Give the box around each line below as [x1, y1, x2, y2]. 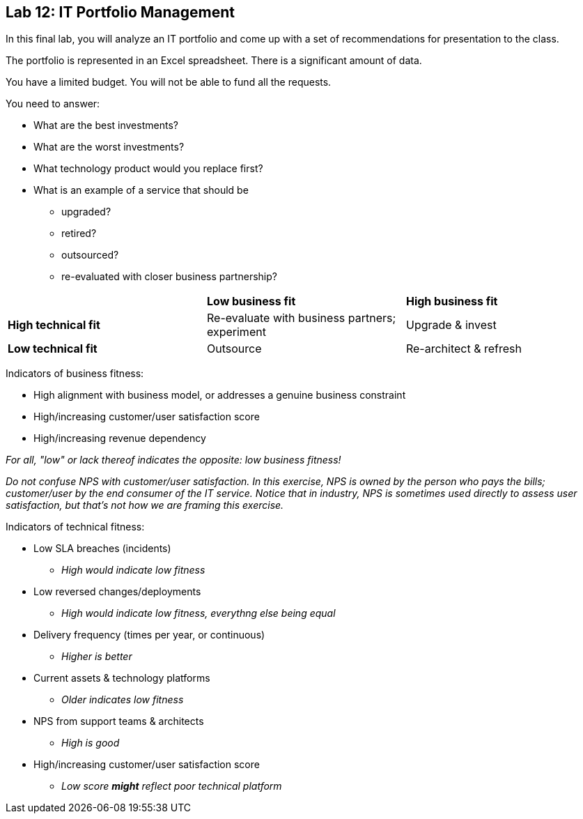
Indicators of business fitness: [6, 367, 144, 380]
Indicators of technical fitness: [6, 521, 145, 533]
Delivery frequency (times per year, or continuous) [33, 629, 265, 641]
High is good [61, 737, 120, 749]
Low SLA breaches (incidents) [33, 542, 171, 555]
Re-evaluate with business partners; [206, 311, 396, 326]
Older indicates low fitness [61, 694, 184, 706]
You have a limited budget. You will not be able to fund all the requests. [6, 76, 332, 89]
